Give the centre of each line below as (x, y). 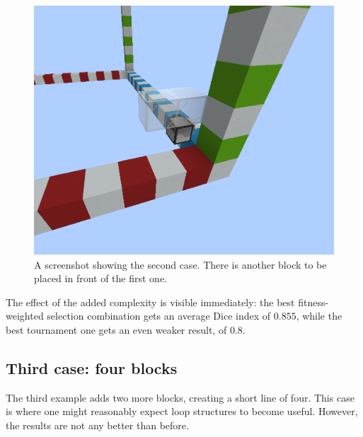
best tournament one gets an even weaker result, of (116, 329)
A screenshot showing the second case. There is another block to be (180, 264)
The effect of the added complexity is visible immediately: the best (150, 302)
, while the (319, 316)
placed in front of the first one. (101, 278)
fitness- (313, 302)
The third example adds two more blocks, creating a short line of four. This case (180, 397)
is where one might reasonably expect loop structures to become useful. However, (182, 411)
